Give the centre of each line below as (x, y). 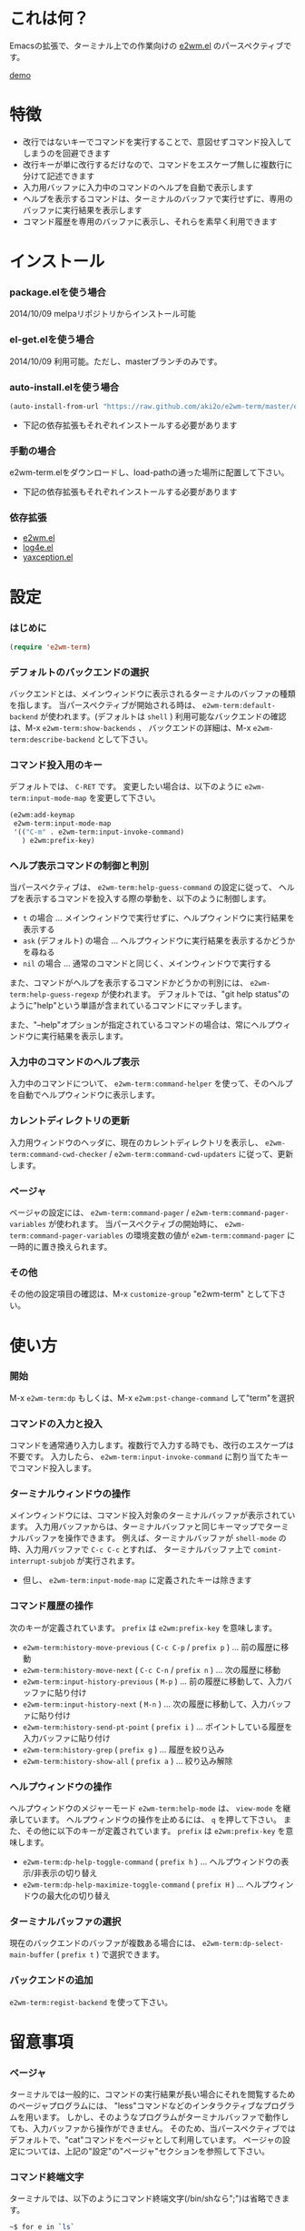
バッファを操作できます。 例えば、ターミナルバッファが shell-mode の (156, 1538)
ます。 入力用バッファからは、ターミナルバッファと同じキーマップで (138, 1526)
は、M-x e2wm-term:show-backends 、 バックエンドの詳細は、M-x (130, 728)
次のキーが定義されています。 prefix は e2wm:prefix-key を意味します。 (143, 1628)
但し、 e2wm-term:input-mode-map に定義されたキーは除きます (137, 1580)
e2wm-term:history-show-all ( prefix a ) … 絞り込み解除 (128, 1760)
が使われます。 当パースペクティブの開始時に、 (136, 1224)
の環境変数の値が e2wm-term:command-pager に (210, 1235)
